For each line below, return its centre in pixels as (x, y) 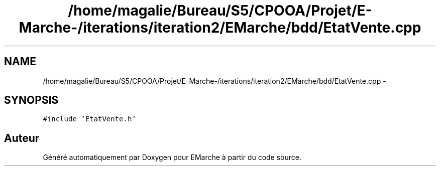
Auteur (22, 138)
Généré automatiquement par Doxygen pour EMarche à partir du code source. (172, 157)
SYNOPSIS (31, 100)
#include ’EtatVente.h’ (89, 119)
